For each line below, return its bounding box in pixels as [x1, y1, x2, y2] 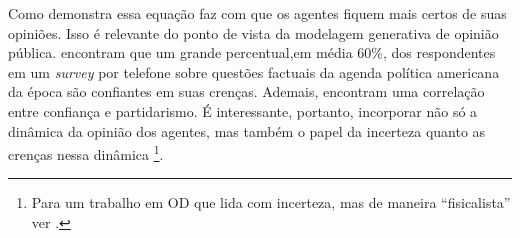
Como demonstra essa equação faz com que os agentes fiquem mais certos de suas [8, 3, 507, 23]
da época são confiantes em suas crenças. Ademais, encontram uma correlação [8, 81, 485, 102]
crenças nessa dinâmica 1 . [8, 141, 164, 164]
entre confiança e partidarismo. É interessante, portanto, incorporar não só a [8, 100, 478, 121]
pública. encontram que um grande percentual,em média [8, 42, 353, 63]
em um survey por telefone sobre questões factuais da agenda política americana [8, 61, 500, 82]
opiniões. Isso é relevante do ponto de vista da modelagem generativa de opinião [8, 22, 499, 43]
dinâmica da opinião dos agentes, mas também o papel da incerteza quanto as [8, 120, 486, 141]
